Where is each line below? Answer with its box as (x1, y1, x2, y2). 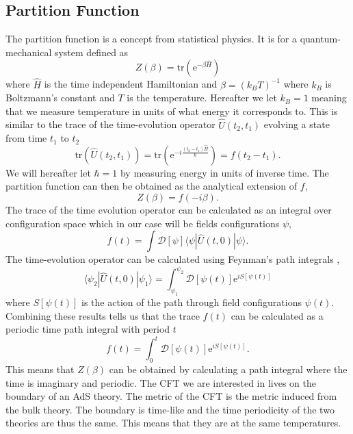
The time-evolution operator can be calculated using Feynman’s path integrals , (5, 252, 340, 266)
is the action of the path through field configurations (81, 295, 302, 309)
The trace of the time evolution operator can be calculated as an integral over (5, 202, 332, 216)
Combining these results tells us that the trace (5, 308, 200, 322)
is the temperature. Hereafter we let (127, 90, 277, 105)
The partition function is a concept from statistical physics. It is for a (5, 31, 298, 46)
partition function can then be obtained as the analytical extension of (5, 179, 298, 193)
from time (5, 131, 47, 145)
